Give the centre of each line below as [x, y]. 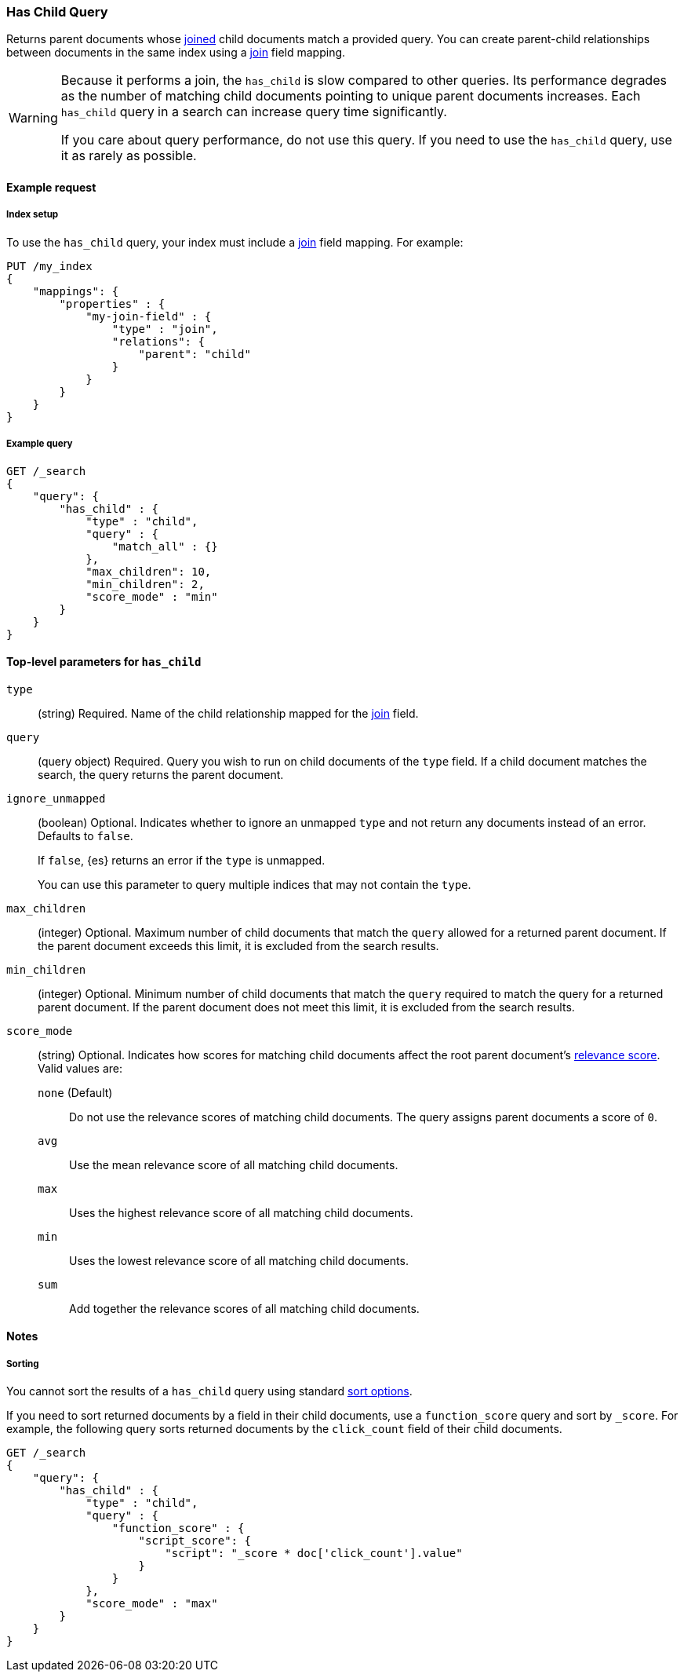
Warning [33, 118]
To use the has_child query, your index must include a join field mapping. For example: [235, 242]
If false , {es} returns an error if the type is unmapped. [182, 860]
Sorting [23, 1364]
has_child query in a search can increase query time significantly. [254, 112]
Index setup [33, 215]
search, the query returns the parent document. [161, 774]
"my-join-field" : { [149, 316]
